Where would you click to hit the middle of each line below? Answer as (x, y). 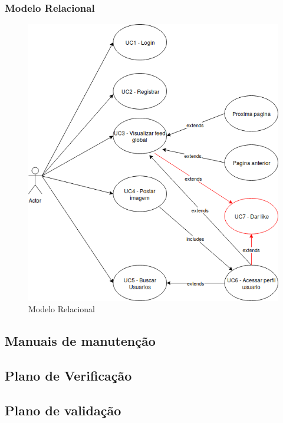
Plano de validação (63, 410)
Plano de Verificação (68, 375)
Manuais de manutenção (80, 341)
